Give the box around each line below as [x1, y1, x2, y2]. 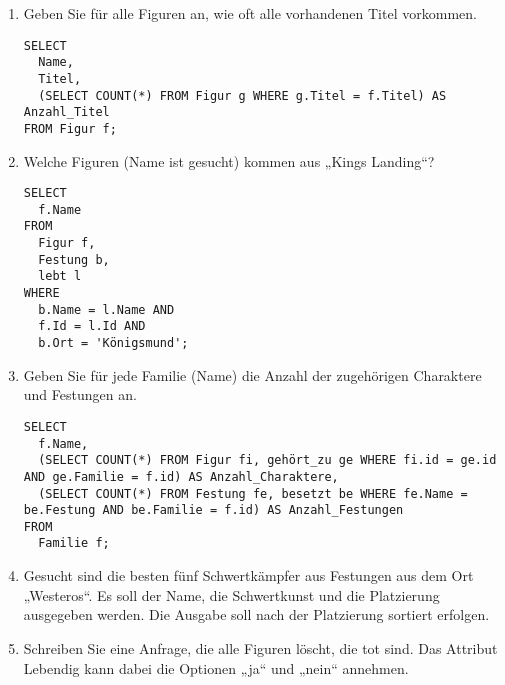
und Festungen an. [23, 384, 137, 405]
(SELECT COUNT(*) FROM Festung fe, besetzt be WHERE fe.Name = [38, 486, 468, 501]
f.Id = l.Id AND [38, 319, 146, 334]
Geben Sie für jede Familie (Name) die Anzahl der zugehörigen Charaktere [23, 364, 482, 385]
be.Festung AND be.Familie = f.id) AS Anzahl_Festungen [23, 503, 404, 518]
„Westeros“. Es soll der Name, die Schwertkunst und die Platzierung [23, 584, 440, 605]
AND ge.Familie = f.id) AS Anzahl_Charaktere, [23, 469, 339, 484]
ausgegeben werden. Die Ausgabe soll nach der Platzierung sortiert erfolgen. [23, 604, 490, 625]
